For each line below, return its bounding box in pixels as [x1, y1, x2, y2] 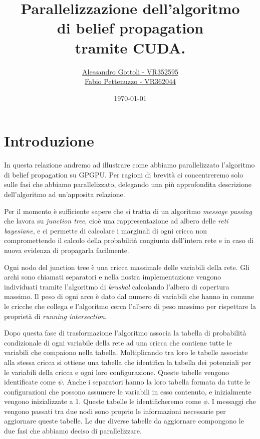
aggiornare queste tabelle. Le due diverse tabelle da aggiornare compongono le [4, 415, 244, 426]
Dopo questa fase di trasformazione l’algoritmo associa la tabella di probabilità [4, 327, 246, 338]
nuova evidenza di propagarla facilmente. [4, 244, 129, 255]
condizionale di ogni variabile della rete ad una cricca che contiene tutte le [4, 337, 232, 347]
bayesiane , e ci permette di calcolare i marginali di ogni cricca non [4, 225, 207, 235]
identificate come [4, 376, 56, 387]
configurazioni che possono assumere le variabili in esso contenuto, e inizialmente [4, 386, 251, 396]
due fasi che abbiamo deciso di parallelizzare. [4, 425, 142, 436]
